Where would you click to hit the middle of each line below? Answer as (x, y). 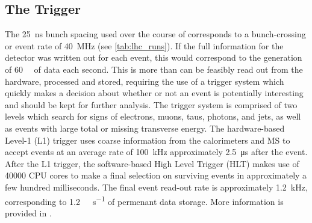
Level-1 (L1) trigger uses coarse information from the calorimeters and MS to (148, 140)
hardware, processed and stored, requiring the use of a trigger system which (145, 81)
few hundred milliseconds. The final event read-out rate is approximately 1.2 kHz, (156, 187)
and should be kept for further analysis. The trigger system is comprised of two (151, 104)
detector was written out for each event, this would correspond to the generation (154, 57)
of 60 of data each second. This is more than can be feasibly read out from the (154, 69)
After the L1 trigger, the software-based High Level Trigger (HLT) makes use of (152, 163)
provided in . (28, 212)
